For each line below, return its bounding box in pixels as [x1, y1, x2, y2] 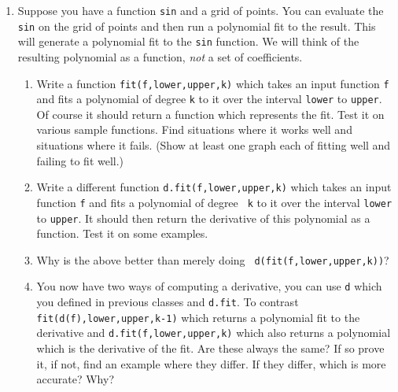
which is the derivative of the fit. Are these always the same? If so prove [36, 340, 385, 357]
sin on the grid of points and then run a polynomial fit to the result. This [17, 17, 376, 34]
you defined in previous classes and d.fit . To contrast [36, 294, 299, 310]
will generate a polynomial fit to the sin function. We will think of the [17, 33, 359, 50]
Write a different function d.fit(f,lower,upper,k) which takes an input [36, 179, 392, 195]
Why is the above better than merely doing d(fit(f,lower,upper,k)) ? [36, 251, 389, 268]
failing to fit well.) [36, 152, 124, 168]
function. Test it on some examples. [36, 225, 208, 242]
